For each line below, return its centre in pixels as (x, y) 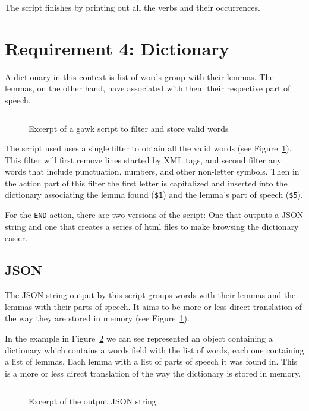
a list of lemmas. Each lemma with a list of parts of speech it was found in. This (151, 361)
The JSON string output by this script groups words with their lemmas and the (150, 295)
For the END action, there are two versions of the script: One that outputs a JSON (154, 215)
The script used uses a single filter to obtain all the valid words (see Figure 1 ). (148, 148)
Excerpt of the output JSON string (92, 401)
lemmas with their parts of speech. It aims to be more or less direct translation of (154, 306)
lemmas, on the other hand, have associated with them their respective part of (148, 88)
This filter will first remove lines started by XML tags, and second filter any (143, 159)
